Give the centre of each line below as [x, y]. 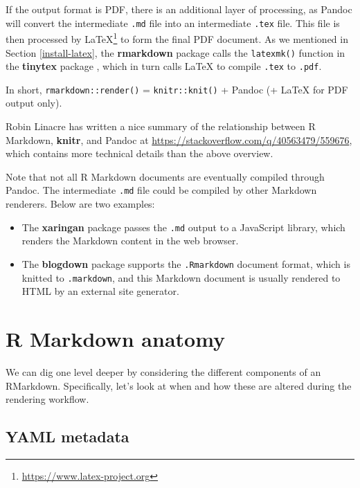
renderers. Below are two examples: [80, 204]
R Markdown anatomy [116, 339]
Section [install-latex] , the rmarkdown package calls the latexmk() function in [175, 52]
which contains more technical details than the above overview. [139, 153]
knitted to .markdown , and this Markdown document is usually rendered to [181, 277]
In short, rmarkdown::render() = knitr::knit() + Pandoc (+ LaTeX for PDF [177, 89]
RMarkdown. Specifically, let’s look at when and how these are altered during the [179, 385]
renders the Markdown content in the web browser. [130, 241]
